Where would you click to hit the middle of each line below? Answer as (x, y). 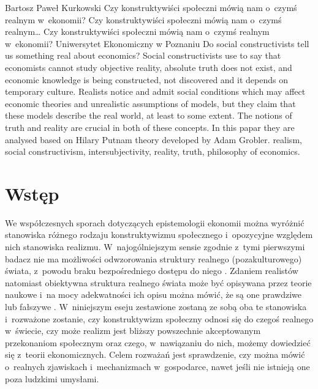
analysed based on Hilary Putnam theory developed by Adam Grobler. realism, (153, 139)
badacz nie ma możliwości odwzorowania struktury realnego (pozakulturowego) (153, 258)
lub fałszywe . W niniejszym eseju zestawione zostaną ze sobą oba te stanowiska (156, 306)
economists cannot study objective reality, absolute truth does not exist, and (149, 67)
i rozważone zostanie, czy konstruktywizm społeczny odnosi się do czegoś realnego (159, 318)
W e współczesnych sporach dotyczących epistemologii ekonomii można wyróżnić (155, 222)
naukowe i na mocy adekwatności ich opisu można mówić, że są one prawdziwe (153, 295)
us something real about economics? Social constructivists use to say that (143, 55)
